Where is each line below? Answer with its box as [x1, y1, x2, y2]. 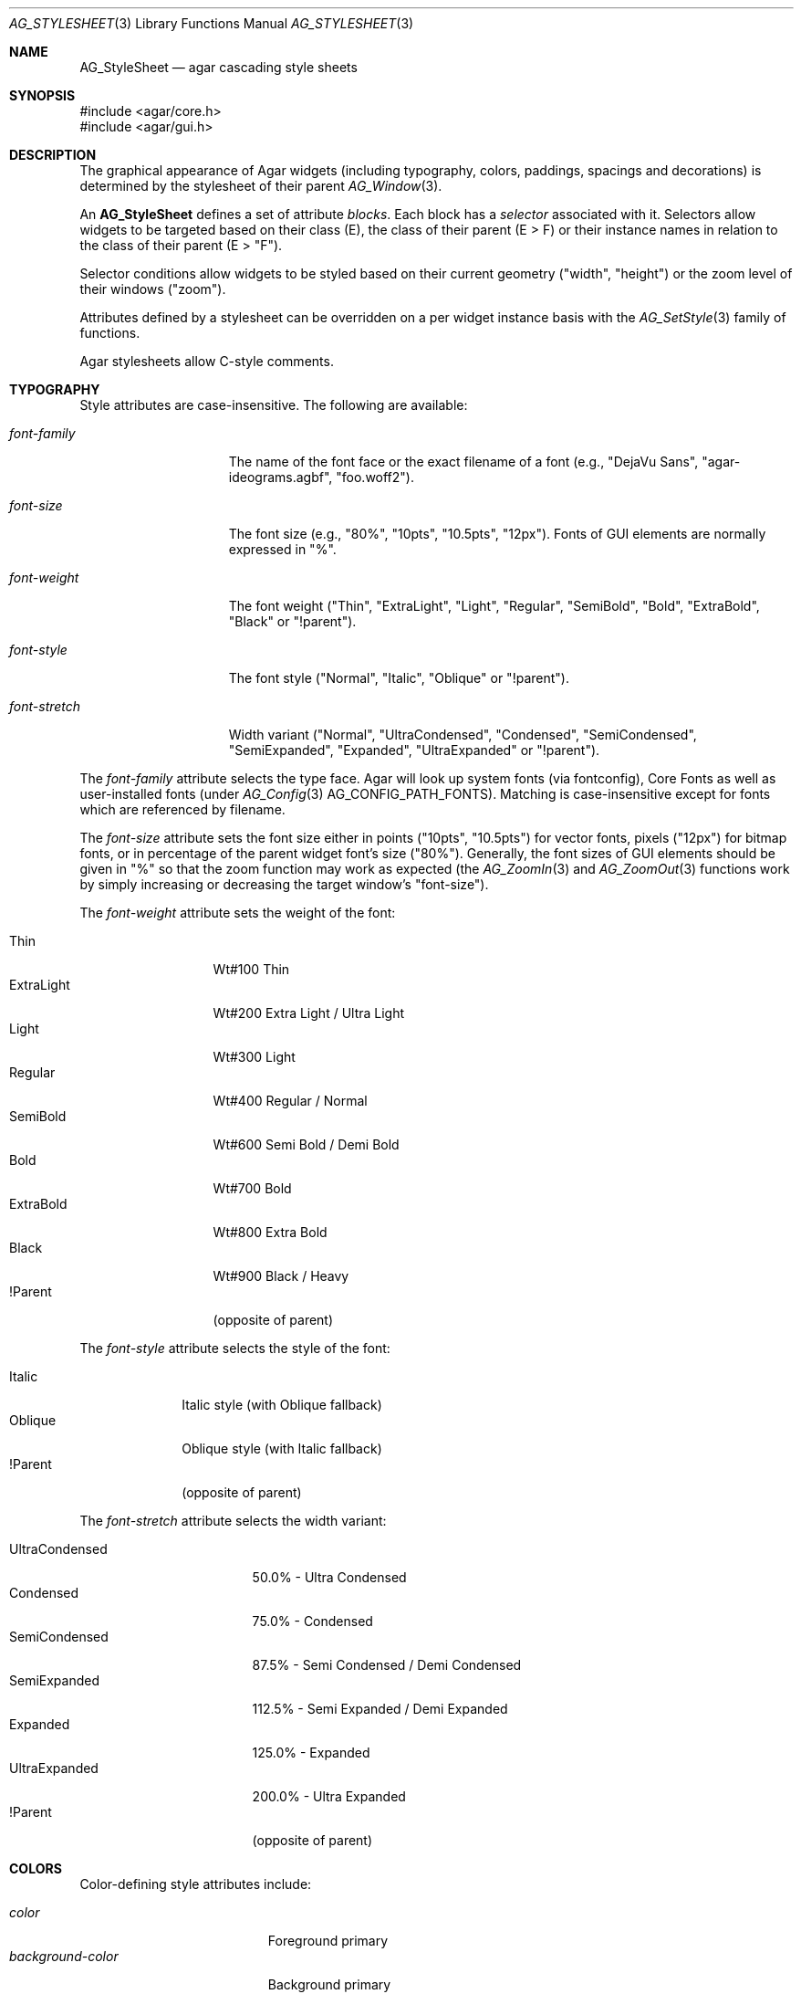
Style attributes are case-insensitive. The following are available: [79, 397, 468, 413]
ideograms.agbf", [228, 469, 333, 485]
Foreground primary [267, 1933, 389, 1948]
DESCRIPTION [9, 147, 97, 163]
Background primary [267, 1977, 391, 1992]
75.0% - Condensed [252, 1613, 373, 1629]
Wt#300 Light [213, 1049, 296, 1065]
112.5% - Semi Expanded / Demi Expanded [252, 1701, 508, 1716]
